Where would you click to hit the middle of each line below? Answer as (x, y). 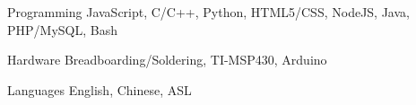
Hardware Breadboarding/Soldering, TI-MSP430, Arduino (167, 60)
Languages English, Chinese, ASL (100, 89)
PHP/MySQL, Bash (62, 29)
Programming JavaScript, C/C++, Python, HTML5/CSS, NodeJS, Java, (208, 12)
